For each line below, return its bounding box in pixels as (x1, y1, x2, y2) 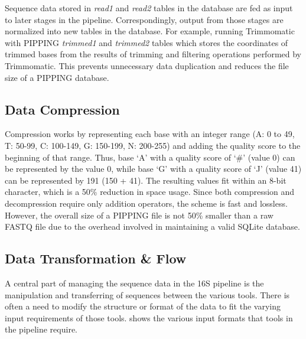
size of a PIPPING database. (5, 71, 109, 83)
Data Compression (5, 100, 120, 118)
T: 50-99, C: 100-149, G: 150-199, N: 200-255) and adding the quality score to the (5, 139, 301, 151)
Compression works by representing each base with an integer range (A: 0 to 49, (5, 128, 295, 140)
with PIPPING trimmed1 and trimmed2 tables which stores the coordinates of (5, 36, 288, 48)
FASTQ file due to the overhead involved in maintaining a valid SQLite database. (5, 220, 300, 233)
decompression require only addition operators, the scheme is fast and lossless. (5, 197, 288, 209)
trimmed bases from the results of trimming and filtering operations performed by (5, 48, 301, 60)
